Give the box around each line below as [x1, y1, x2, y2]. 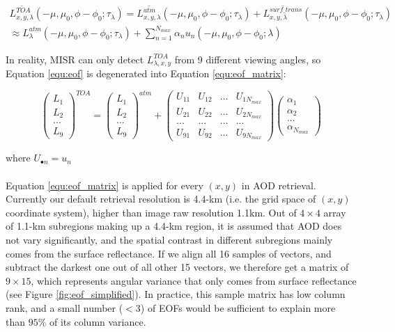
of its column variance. [49, 314, 146, 329]
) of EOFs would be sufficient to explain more [140, 300, 336, 315]
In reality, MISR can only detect [6, 52, 144, 66]
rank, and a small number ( [6, 300, 123, 315]
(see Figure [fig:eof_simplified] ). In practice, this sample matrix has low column [6, 287, 346, 301]
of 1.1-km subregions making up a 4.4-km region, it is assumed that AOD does [6, 219, 342, 233]
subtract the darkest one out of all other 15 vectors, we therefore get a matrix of [6, 260, 349, 274]
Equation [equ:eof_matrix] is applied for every [6, 177, 203, 192]
